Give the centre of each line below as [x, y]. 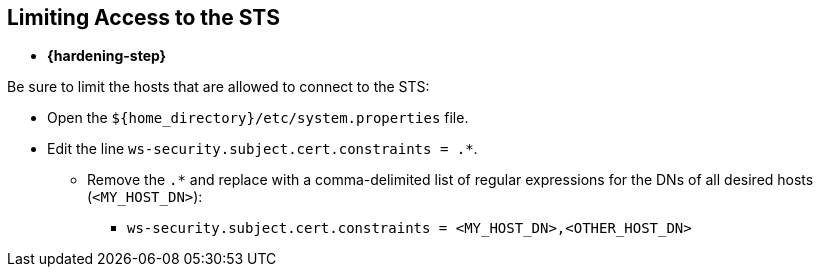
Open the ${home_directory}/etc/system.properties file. [258, 118]
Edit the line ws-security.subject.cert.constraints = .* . [262, 149]
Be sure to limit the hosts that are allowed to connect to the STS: [218, 87]
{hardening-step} [107, 56]
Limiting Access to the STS [143, 17]
